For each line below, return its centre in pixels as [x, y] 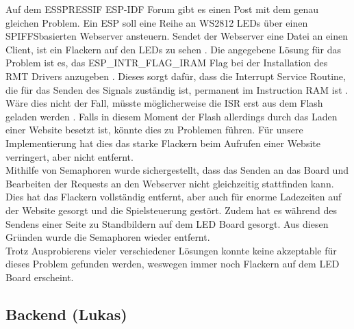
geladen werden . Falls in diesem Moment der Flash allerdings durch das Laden [172, 116]
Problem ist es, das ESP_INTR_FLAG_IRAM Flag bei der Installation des [167, 63]
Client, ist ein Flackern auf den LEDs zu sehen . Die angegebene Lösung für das [174, 49]
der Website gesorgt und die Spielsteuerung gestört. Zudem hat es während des [172, 210]
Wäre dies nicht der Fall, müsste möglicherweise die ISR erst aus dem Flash [164, 103]
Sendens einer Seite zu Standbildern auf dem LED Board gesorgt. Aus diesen [167, 223]
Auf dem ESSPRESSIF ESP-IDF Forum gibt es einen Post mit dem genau [162, 9]
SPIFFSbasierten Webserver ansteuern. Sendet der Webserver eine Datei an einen [177, 36]
